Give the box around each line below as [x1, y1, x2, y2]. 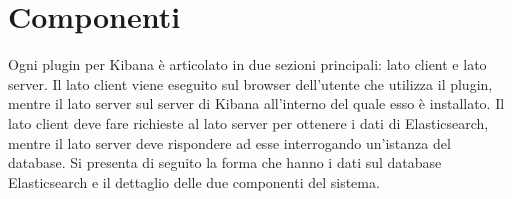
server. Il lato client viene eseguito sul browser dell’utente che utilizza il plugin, [8, 73, 493, 94]
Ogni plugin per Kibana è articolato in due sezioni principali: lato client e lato [8, 54, 487, 75]
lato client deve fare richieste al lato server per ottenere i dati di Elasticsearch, [8, 112, 489, 133]
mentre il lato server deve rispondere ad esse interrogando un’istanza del [8, 132, 451, 153]
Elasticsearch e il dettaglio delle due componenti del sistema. [8, 171, 380, 192]
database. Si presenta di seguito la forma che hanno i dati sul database [8, 152, 442, 173]
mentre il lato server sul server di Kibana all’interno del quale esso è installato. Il [8, 93, 505, 114]
